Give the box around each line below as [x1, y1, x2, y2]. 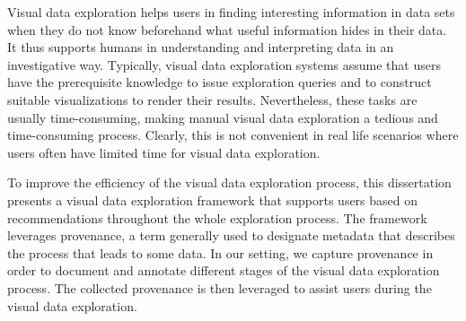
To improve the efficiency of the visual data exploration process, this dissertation [7, 173, 452, 192]
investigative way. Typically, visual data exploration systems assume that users [7, 55, 441, 74]
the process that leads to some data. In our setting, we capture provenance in [7, 243, 434, 262]
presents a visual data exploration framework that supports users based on [7, 190, 418, 209]
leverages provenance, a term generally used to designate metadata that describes [7, 226, 455, 245]
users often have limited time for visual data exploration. [7, 143, 321, 161]
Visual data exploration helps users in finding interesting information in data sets [7, 3, 455, 21]
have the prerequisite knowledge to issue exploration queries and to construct [7, 73, 432, 91]
